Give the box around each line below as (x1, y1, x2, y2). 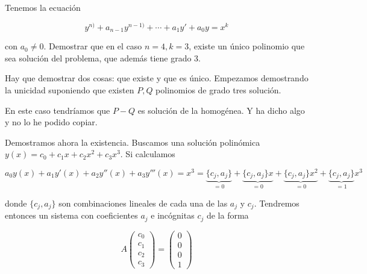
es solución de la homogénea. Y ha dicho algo (137, 104, 305, 116)
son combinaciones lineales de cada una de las (58, 196, 228, 209)
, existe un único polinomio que (189, 40, 305, 52)
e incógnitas (151, 209, 195, 222)
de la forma (206, 209, 249, 222)
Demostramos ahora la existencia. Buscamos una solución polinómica (5, 135, 260, 148)
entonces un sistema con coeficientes (5, 209, 138, 222)
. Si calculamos (120, 148, 175, 160)
